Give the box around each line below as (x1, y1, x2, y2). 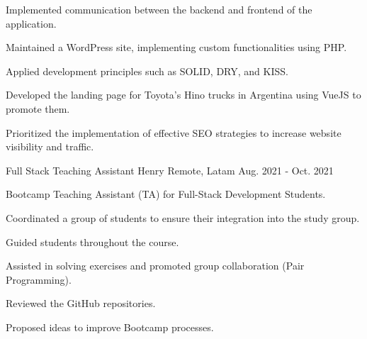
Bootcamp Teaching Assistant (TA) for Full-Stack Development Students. (6, 187, 326, 201)
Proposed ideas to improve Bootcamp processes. (6, 319, 214, 334)
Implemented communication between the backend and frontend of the (6, 2, 312, 16)
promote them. (6, 101, 70, 116)
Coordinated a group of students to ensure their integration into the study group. (6, 210, 360, 225)
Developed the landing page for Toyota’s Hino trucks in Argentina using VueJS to (6, 87, 361, 102)
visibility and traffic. (6, 139, 94, 154)
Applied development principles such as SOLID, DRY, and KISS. (6, 63, 288, 78)
